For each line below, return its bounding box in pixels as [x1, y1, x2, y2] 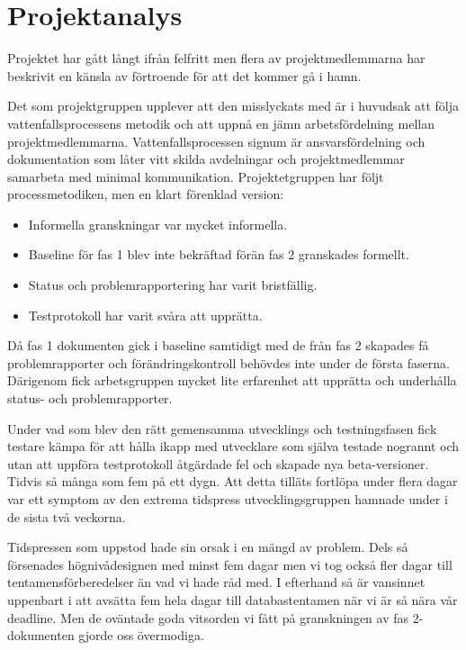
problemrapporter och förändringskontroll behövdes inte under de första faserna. [7, 353, 450, 372]
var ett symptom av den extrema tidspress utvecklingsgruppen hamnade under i [7, 490, 448, 508]
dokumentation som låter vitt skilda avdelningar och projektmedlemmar [7, 149, 405, 168]
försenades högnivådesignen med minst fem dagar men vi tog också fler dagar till [7, 555, 453, 573]
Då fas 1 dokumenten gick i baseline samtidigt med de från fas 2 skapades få [7, 336, 429, 355]
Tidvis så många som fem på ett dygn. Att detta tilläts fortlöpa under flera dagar [7, 472, 458, 491]
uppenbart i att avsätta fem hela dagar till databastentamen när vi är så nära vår [7, 590, 458, 609]
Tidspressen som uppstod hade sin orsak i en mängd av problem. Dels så [7, 537, 408, 556]
